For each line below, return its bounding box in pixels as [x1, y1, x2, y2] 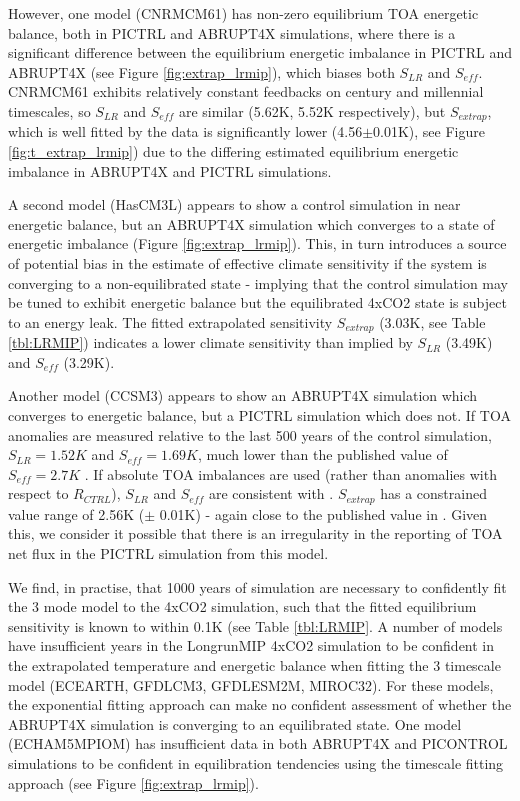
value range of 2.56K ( [8, 503, 145, 524]
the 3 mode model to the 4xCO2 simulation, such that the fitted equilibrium [8, 596, 477, 617]
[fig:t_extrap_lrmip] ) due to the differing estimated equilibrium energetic [8, 141, 459, 162]
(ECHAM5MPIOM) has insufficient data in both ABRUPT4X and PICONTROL [8, 733, 508, 754]
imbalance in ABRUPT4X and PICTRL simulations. [8, 160, 332, 181]
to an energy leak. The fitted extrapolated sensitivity [8, 311, 333, 332]
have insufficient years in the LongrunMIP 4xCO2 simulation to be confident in [8, 635, 495, 656]
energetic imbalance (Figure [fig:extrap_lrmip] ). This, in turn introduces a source [8, 233, 507, 254]
